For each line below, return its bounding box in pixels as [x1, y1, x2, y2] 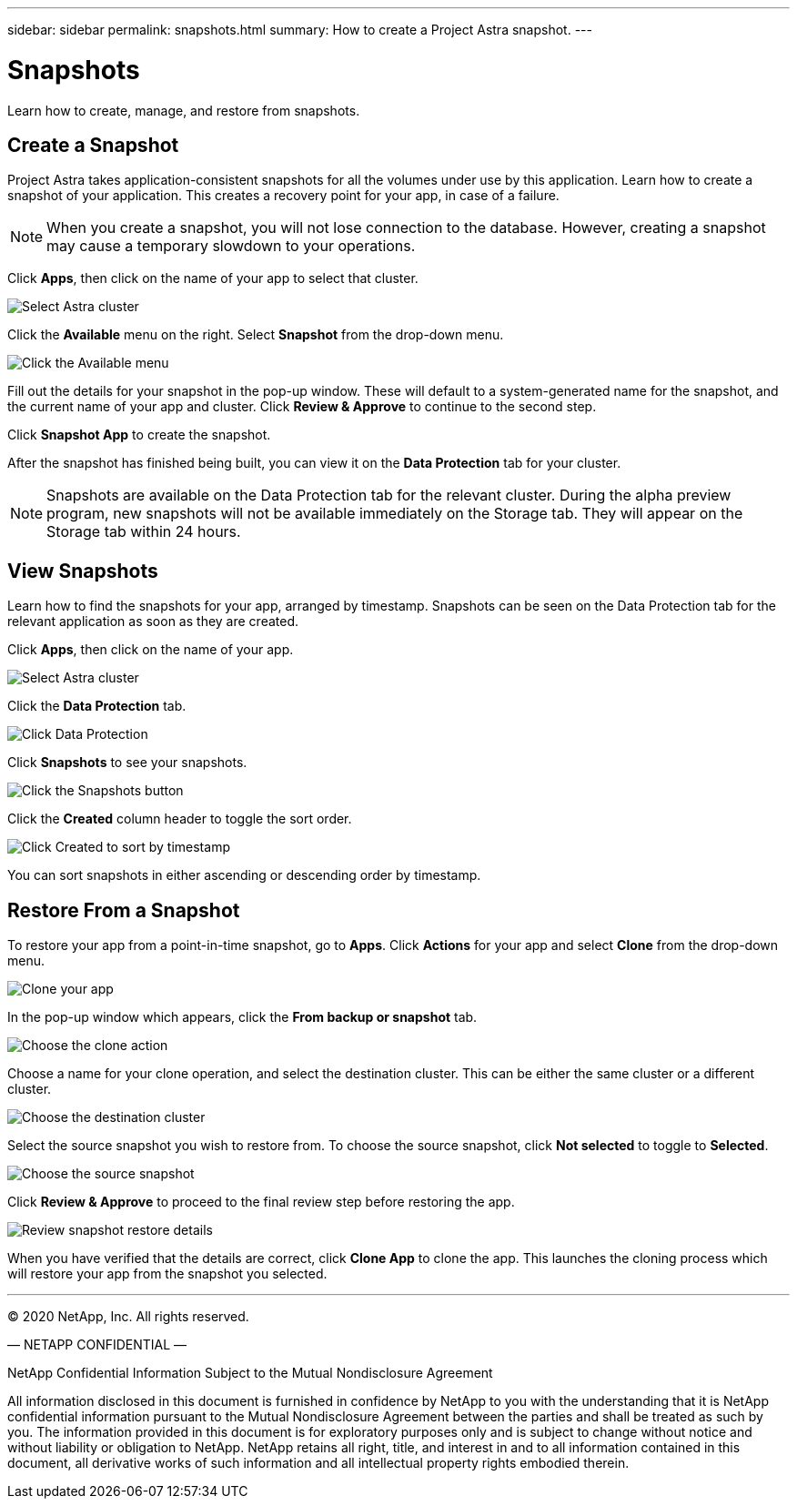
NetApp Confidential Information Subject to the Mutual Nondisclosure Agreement [7, 1365, 493, 1381]
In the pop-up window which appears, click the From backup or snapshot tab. [7, 1009, 478, 1026]
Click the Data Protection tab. [7, 698, 187, 714]
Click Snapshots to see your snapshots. [7, 754, 247, 771]
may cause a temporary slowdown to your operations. [46, 237, 416, 256]
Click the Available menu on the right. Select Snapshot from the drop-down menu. [7, 327, 504, 343]
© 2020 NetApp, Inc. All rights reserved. [7, 1309, 249, 1325]
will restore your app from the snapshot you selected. [7, 1266, 328, 1282]
